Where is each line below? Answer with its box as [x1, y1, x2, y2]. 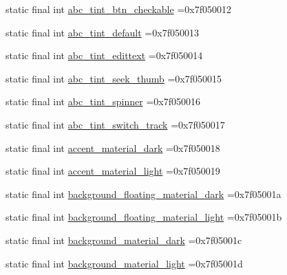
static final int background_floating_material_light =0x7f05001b [6, 210, 282, 224]
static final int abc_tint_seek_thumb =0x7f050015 [6, 71, 222, 85]
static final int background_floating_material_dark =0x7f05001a [6, 186, 281, 201]
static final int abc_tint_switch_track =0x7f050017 [6, 117, 225, 131]
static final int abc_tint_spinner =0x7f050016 [6, 94, 200, 109]
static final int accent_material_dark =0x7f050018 [6, 140, 220, 155]
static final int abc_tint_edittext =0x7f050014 [6, 48, 203, 63]
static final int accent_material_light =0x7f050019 [6, 164, 220, 178]
